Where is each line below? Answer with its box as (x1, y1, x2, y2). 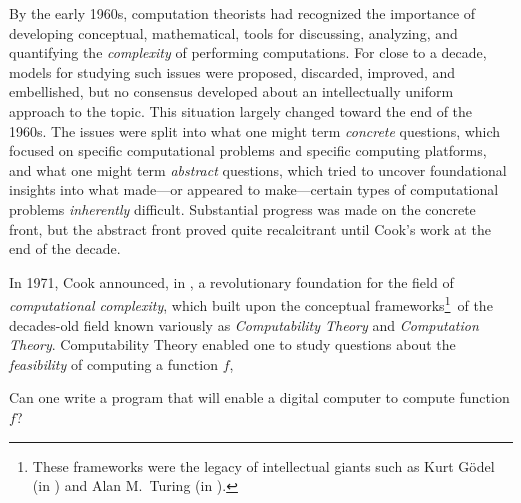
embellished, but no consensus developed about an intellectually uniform (9, 81, 454, 102)
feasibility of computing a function (9, 353, 218, 374)
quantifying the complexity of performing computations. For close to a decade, (9, 42, 487, 63)
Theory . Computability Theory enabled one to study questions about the (9, 334, 456, 355)
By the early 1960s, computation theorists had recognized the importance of (9, 3, 476, 23)
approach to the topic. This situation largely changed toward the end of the (9, 100, 473, 121)
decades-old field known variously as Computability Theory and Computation (9, 314, 479, 335)
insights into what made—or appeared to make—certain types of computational (9, 179, 499, 200)
